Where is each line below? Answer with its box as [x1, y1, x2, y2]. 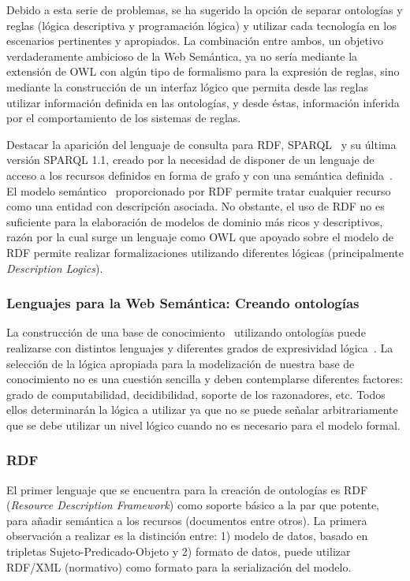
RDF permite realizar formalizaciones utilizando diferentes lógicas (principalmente [6, 244, 404, 260]
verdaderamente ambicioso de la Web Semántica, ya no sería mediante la [6, 47, 358, 64]
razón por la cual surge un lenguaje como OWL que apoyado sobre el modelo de [6, 229, 393, 245]
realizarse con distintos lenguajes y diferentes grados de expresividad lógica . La [6, 339, 393, 356]
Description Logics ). [6, 259, 103, 276]
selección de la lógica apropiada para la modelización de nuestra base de [6, 355, 355, 371]
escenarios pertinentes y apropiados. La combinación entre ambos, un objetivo [6, 32, 383, 49]
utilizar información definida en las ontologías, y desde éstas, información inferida [6, 94, 400, 110]
